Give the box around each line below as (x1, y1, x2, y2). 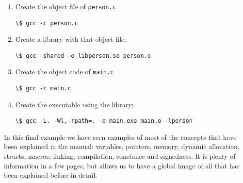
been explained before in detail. (4, 170, 97, 180)
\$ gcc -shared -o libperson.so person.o (15, 52, 151, 59)
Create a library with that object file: (15, 34, 127, 44)
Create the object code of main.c (15, 67, 114, 77)
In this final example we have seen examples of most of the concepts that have (4, 132, 237, 142)
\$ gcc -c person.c (15, 19, 78, 27)
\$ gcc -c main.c (15, 85, 71, 92)
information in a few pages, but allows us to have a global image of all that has (4, 160, 240, 170)
